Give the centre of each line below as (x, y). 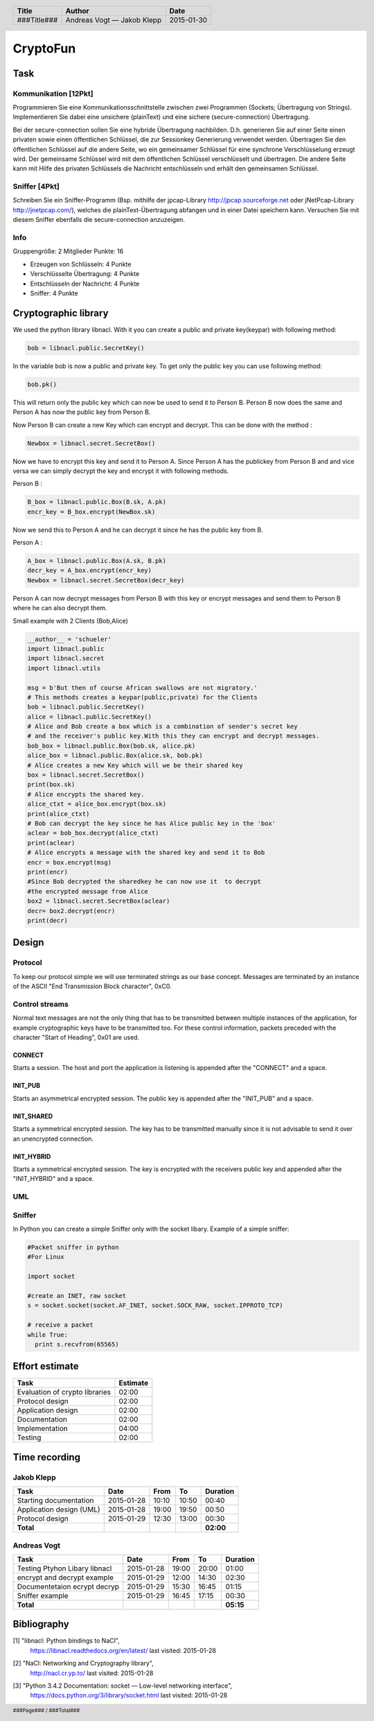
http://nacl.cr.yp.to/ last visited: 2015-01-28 (92, 1673)
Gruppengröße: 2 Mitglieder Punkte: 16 (68, 251)
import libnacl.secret (66, 658)
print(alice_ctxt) (59, 814)
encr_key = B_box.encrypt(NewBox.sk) (91, 512)
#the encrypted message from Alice (88, 891)
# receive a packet (60, 1325)
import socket (51, 1277)
